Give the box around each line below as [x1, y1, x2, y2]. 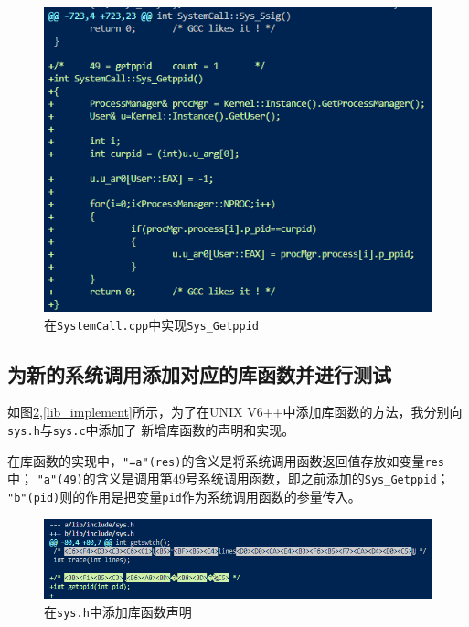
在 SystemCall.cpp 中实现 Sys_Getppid [44, 314, 259, 334]
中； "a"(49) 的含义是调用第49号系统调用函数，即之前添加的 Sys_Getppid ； [7, 469, 450, 488]
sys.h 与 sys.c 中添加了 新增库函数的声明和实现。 [7, 420, 295, 439]
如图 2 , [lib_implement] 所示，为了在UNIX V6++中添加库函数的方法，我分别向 [7, 402, 463, 421]
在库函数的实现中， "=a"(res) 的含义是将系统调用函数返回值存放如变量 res [7, 451, 444, 470]
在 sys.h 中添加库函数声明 [44, 601, 192, 621]
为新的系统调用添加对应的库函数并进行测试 [7, 359, 391, 388]
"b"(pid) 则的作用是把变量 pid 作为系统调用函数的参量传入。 [7, 486, 361, 505]
